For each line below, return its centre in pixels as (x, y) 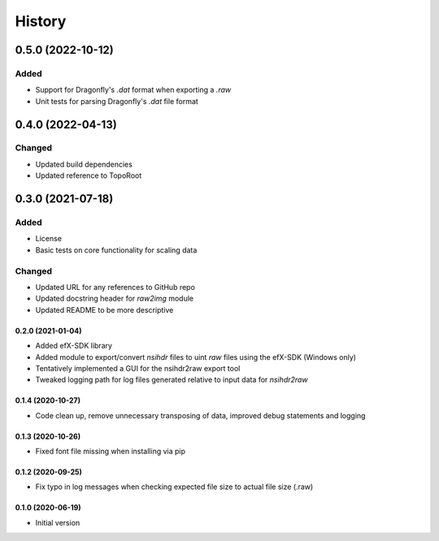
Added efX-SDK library (74, 346)
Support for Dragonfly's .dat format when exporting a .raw (133, 90)
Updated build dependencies (84, 164)
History (41, 21)
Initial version (58, 522)
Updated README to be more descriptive (104, 309)
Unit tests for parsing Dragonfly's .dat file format (117, 101)
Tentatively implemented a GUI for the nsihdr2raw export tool (138, 368)
